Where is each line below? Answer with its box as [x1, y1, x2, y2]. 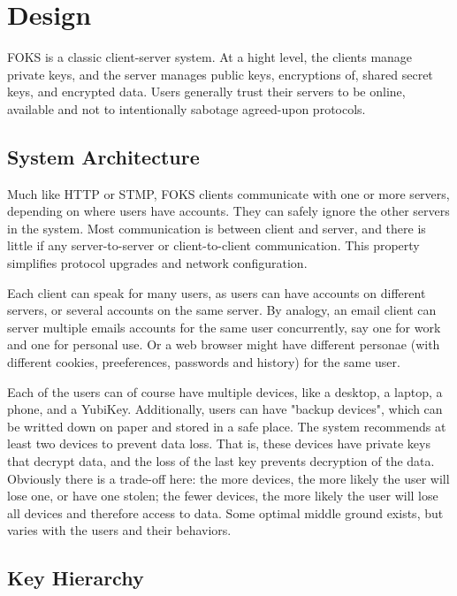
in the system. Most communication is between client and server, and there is [7, 218, 426, 237]
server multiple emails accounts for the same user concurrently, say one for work [7, 317, 441, 336]
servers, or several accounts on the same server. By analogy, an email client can [7, 301, 437, 319]
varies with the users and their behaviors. [7, 521, 232, 539]
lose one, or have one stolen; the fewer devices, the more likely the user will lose [7, 486, 438, 505]
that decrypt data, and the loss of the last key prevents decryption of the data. [7, 452, 435, 470]
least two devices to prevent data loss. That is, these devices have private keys [7, 434, 430, 453]
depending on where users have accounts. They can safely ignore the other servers [7, 202, 450, 220]
